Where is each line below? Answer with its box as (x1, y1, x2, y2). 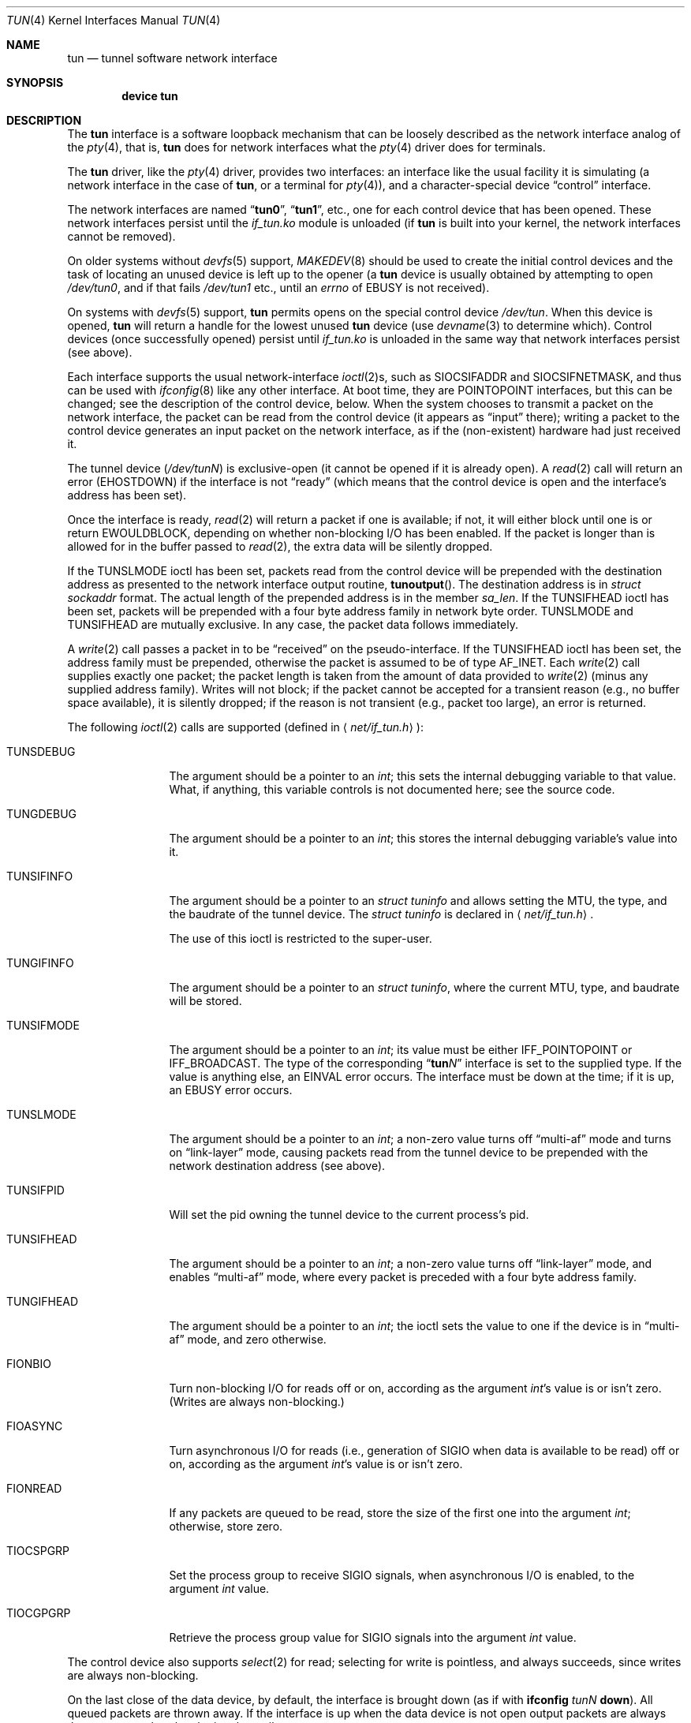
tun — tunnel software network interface (67, 51, 278, 65)
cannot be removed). (67, 230, 176, 243)
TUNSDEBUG (6, 745, 76, 758)
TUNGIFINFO (6, 956, 74, 970)
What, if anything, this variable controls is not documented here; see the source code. (169, 783, 615, 796)
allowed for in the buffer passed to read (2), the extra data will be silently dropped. (67, 540, 493, 553)
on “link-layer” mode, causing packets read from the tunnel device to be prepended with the (169, 1146, 648, 1159)
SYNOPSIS (6, 76, 64, 89)
